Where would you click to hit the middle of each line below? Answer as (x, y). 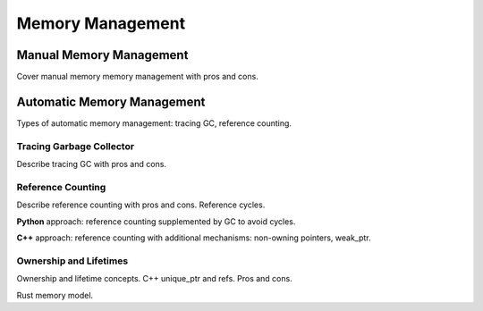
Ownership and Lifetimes (72, 261)
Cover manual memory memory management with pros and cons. (137, 77)
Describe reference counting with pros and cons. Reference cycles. (141, 205)
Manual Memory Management (102, 55)
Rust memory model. (55, 295)
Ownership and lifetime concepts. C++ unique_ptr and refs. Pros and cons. (154, 279)
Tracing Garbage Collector (75, 146)
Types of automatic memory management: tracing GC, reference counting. (154, 123)
